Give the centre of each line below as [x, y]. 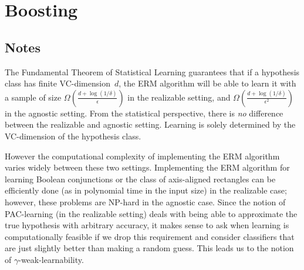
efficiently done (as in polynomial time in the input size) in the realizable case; [146, 190]
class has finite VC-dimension [58, 83]
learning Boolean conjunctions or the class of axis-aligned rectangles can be [140, 179]
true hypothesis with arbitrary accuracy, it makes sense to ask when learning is [147, 225]
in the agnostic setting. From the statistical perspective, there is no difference [144, 113]
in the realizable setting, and [179, 97]
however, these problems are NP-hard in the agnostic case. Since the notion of [145, 201]
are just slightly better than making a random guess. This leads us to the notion [149, 248]
